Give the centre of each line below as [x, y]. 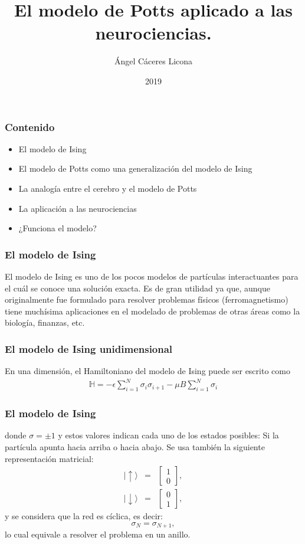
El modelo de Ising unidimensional [89, 348]
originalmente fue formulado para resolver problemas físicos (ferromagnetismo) [147, 299]
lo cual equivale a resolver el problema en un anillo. [98, 534]
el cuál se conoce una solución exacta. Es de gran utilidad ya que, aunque [138, 288]
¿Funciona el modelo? [58, 228]
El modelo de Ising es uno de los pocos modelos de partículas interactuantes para [152, 276]
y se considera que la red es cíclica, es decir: [84, 516]
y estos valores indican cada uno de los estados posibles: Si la [168, 435]
